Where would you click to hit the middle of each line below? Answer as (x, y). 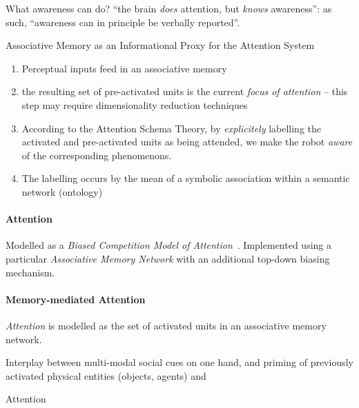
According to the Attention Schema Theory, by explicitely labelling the (172, 128)
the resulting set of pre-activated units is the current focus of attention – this (185, 91)
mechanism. (30, 272)
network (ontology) (62, 191)
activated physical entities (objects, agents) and (106, 375)
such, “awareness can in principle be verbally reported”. (123, 22)
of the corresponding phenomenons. (97, 155)
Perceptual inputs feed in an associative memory (124, 68)
